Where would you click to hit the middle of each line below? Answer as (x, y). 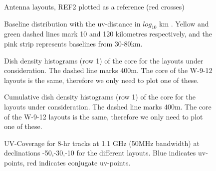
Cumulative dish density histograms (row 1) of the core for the (100, 97)
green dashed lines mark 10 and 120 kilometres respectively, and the (108, 34)
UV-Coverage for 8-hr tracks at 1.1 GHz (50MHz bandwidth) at (102, 143)
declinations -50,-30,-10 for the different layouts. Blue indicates (100, 153)
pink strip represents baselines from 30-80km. (73, 43)
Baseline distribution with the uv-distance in (72, 23)
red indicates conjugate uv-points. (79, 162)
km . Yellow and (184, 23)
